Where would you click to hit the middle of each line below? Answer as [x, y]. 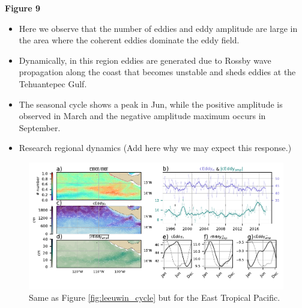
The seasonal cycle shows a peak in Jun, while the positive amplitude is [151, 104]
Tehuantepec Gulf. [53, 83]
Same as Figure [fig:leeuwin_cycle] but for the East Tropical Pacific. [155, 297]
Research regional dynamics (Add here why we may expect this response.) [155, 148]
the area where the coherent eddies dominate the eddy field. [129, 40]
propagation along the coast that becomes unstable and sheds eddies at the [157, 72]
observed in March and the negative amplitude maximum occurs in [142, 116]
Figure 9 [23, 8]
